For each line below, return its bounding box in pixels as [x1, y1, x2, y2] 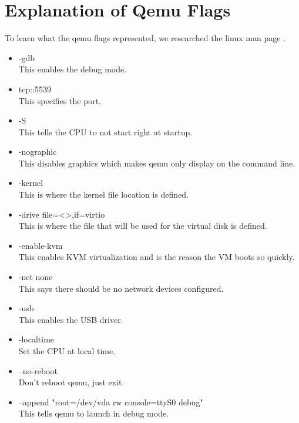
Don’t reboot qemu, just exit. [18, 376, 125, 388]
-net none [18, 271, 53, 283]
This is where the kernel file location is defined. [18, 188, 189, 201]
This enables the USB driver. [18, 313, 123, 325]
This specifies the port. [18, 94, 102, 106]
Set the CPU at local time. [18, 345, 116, 357]
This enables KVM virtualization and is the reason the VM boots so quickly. [18, 251, 295, 263]
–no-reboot [18, 364, 58, 377]
